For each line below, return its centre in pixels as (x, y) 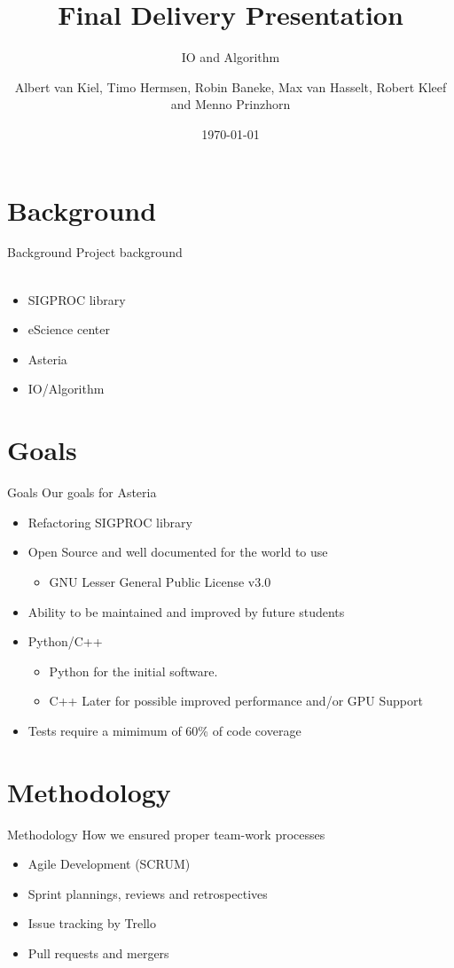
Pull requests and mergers (98, 952)
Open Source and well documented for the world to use (178, 552)
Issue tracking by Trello (92, 923)
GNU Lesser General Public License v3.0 (160, 581)
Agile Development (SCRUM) (109, 864)
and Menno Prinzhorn (231, 104)
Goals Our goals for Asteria (82, 492)
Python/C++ (65, 641)
